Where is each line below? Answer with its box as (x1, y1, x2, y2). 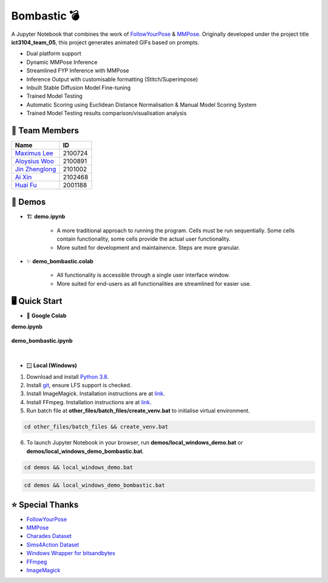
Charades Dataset (26, 533, 72, 540)
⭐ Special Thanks (11, 499, 79, 510)
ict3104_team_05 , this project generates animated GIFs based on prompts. (11, 38, 200, 46)
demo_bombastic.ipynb (11, 337, 73, 344)
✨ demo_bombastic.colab (26, 258, 94, 265)
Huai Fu (15, 181, 37, 189)
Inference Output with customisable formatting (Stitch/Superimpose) (26, 75, 199, 83)
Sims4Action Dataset (26, 541, 79, 548)
